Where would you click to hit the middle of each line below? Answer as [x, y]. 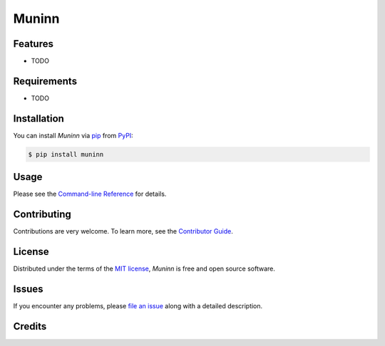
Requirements [45, 81]
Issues [28, 289]
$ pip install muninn [66, 154]
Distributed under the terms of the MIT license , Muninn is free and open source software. [144, 269]
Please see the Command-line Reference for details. [90, 194]
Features [33, 44]
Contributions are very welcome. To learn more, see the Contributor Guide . [123, 231]
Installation [38, 119]
